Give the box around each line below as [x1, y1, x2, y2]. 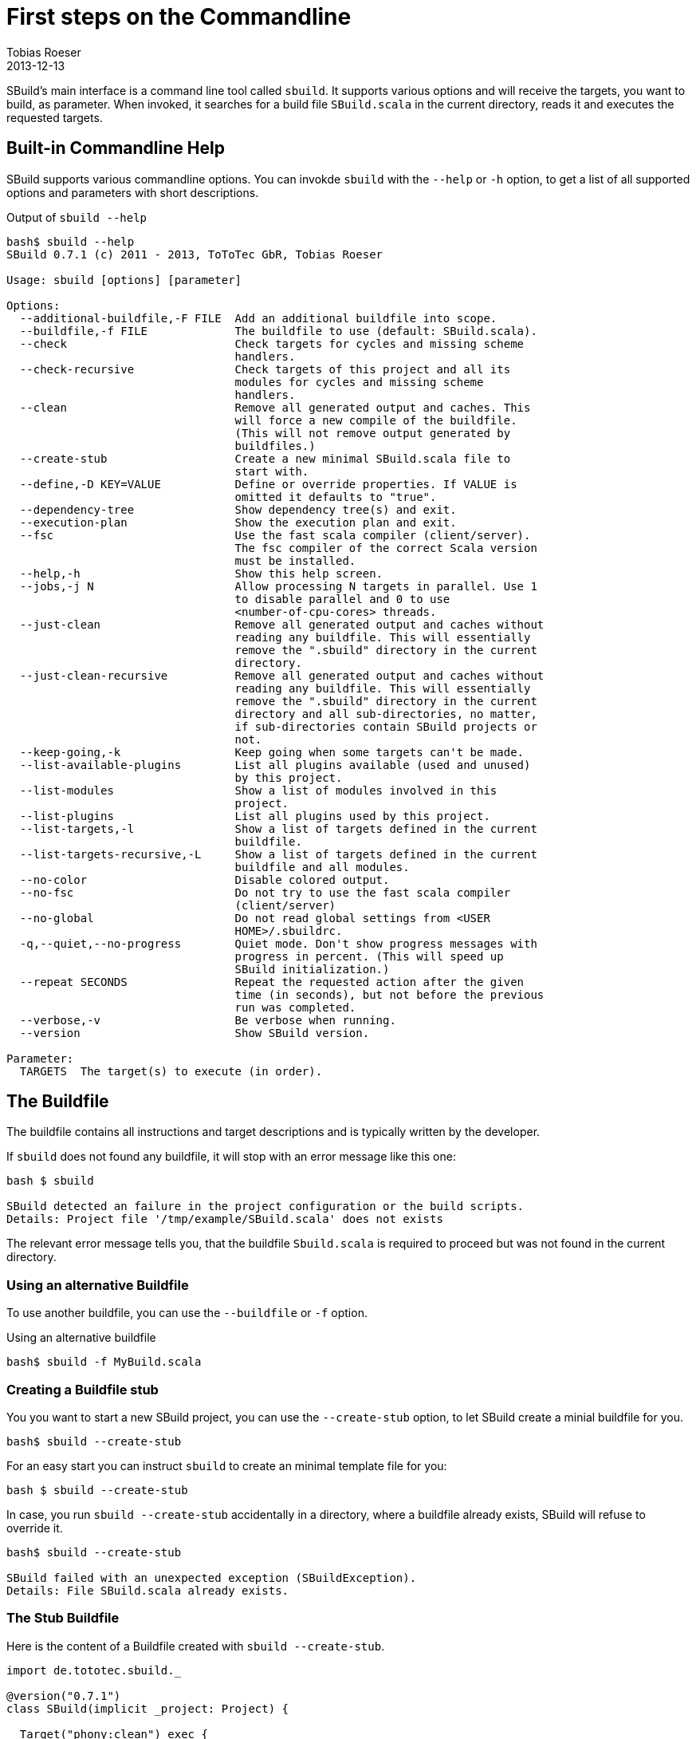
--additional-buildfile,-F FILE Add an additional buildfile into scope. [19, 311, 497, 325]
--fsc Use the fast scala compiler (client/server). [19, 528, 531, 542]
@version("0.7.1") [6, 1689, 121, 1702]
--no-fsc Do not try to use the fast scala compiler [19, 885, 511, 899]
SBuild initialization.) [234, 962, 390, 976]
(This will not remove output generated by [234, 426, 511, 440]
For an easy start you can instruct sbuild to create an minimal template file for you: [6, 1458, 447, 1473]
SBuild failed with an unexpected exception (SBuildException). [6, 1571, 417, 1584]
